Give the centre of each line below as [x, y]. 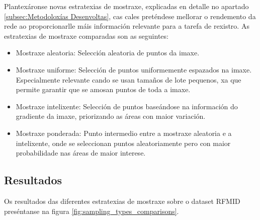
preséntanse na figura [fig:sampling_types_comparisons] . [92, 211]
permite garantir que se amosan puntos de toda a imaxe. [103, 89]
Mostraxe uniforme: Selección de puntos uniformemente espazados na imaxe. [134, 69]
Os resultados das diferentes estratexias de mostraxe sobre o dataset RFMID [122, 201]
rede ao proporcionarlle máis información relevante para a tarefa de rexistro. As [127, 26]
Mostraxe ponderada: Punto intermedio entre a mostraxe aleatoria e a [124, 133]
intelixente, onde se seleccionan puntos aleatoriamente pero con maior [123, 143]
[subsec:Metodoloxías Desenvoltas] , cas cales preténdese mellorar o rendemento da [130, 16]
